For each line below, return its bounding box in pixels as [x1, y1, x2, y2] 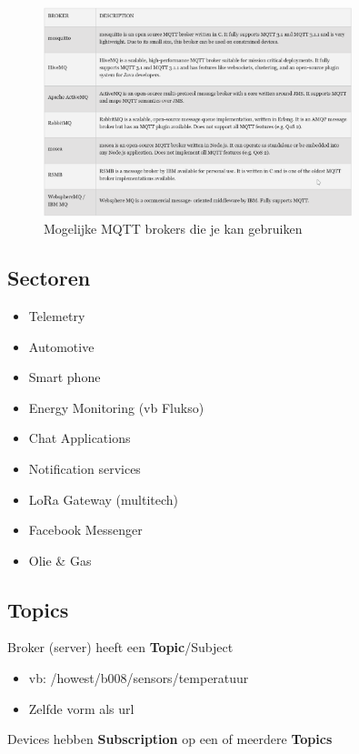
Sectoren [7, 264, 91, 292]
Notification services [28, 458, 141, 478]
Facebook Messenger [28, 520, 143, 539]
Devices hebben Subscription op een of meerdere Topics [7, 729, 333, 749]
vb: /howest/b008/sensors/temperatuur [28, 669, 249, 688]
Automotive [28, 337, 95, 356]
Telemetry [28, 306, 85, 325]
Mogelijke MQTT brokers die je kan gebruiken [44, 219, 303, 238]
